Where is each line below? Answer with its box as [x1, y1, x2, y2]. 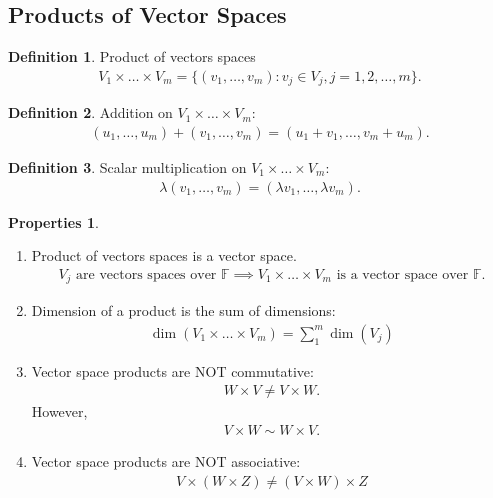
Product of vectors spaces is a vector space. [31, 245, 297, 266]
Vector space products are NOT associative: [31, 451, 301, 472]
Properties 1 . [8, 211, 99, 232]
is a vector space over [336, 267, 469, 282]
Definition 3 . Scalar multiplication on [8, 156, 247, 177]
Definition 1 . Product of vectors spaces [8, 46, 256, 67]
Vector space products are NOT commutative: [31, 360, 314, 381]
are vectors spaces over [76, 267, 217, 282]
